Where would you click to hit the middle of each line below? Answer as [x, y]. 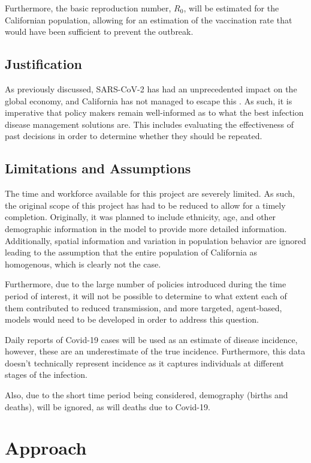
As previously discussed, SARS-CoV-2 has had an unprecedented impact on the [151, 88]
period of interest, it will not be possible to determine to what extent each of [146, 295]
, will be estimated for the [231, 8]
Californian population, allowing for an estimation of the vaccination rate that [149, 19]
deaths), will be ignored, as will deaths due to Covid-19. [108, 406]
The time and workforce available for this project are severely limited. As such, [150, 193]
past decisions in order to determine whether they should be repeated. [134, 136]
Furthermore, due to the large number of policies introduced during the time [146, 284]
